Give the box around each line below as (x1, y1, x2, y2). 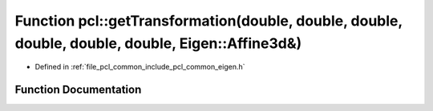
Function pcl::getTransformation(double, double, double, (14, 12, 403, 30)
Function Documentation (14, 83, 142, 97)
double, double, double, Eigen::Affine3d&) (14, 34, 302, 52)
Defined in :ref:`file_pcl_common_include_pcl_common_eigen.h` (34, 62, 245, 72)
